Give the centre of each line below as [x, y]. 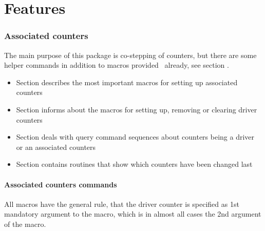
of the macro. [25, 224]
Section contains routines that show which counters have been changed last [134, 164]
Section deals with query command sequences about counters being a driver [135, 137]
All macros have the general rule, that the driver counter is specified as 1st [122, 204]
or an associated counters [56, 147]
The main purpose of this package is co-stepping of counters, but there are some [130, 55]
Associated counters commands [61, 184]
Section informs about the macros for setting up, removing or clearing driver [137, 109]
